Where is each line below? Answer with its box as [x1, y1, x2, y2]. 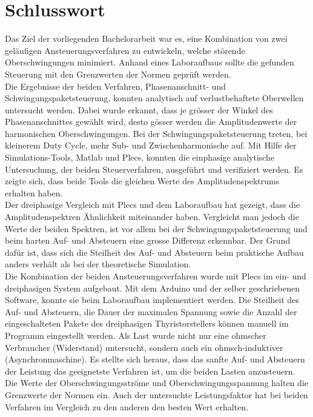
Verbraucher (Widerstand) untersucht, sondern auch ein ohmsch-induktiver [5, 341, 283, 353]
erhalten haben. [5, 186, 63, 199]
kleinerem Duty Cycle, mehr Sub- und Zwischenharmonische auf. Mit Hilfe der [5, 139, 297, 152]
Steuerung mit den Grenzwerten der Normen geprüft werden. [5, 67, 231, 80]
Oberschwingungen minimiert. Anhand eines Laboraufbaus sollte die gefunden [5, 56, 294, 68]
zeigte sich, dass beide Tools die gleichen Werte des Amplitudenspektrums [5, 175, 280, 187]
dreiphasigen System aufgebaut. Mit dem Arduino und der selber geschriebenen [5, 281, 300, 294]
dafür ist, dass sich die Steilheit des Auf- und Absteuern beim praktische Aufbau [5, 245, 304, 258]
